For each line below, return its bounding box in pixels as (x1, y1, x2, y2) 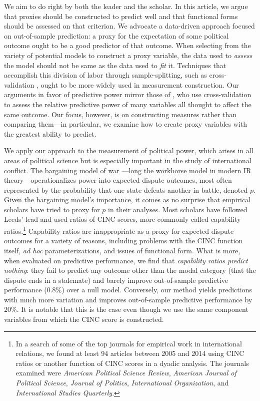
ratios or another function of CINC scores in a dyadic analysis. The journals (15, 357, 249, 368)
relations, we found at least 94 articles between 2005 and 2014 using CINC (15, 348, 244, 358)
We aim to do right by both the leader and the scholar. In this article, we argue (4, 1, 248, 11)
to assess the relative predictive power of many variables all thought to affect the (4, 99, 251, 109)
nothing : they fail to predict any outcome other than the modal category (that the (4, 265, 256, 275)
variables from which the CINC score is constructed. (4, 314, 164, 324)
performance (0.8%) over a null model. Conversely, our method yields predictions (4, 284, 252, 295)
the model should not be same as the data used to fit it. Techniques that (4, 60, 226, 70)
